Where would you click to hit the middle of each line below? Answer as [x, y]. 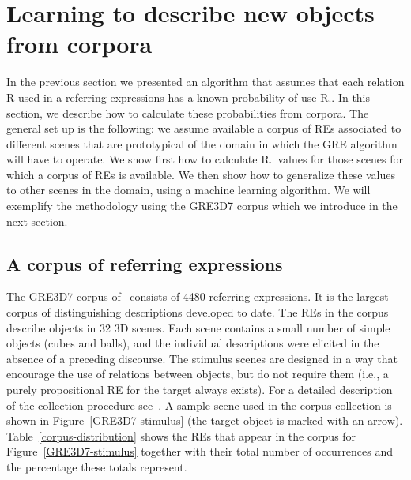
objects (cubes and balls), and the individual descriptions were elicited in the [193, 343]
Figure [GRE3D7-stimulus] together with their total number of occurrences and [200, 451]
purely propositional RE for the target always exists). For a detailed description [200, 390]
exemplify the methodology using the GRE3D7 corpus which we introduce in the [202, 206]
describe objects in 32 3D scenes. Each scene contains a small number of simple [198, 327]
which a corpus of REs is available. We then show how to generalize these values [201, 174]
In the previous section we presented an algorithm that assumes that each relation [205, 82]
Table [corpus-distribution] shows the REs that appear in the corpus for [181, 435]
